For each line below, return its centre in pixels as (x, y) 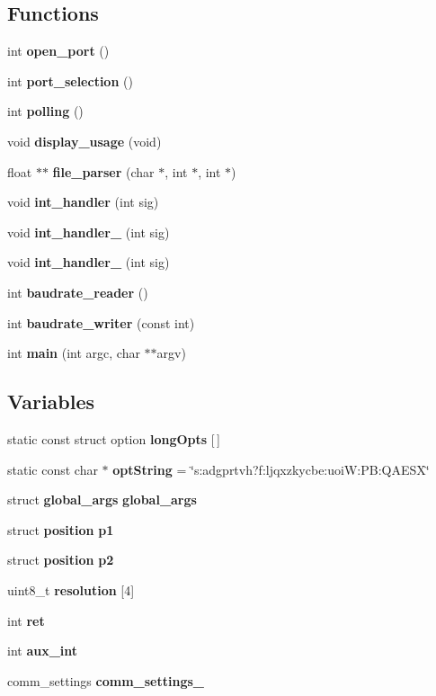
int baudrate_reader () (78, 292)
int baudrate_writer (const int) (101, 322)
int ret (26, 620)
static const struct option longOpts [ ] (114, 438)
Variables (51, 402)
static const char (53, 469)
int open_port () (58, 51)
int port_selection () (70, 80)
